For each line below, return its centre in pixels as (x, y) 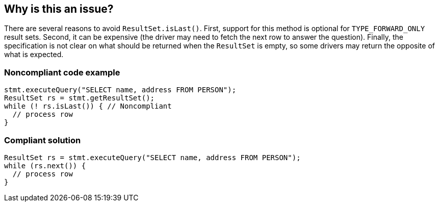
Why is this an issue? (59, 9)
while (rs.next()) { (45, 165)
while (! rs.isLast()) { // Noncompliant (88, 106)
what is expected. (34, 55)
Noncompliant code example (62, 72)
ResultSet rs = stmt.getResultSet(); (80, 98)
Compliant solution (43, 140)
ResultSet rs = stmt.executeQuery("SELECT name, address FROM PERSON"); (152, 157)
